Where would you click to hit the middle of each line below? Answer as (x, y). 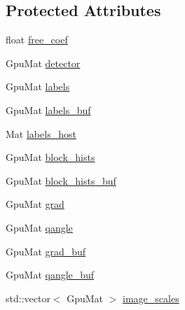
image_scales (151, 298)
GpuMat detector (43, 63)
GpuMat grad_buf (46, 251)
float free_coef (37, 40)
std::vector (28, 298)
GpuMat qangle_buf (50, 275)
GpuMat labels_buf (48, 110)
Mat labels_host (41, 133)
